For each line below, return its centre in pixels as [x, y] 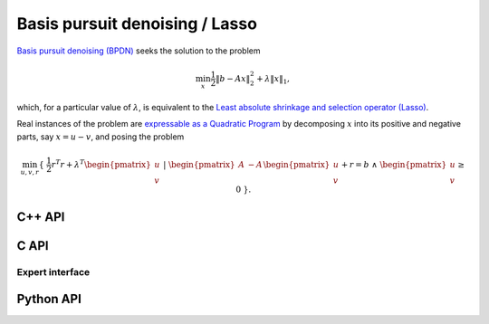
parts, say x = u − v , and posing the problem [101, 137]
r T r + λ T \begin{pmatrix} [101, 164]
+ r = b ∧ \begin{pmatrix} [394, 164]
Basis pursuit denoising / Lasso [137, 24]
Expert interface [53, 272]
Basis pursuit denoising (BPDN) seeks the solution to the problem [139, 51]
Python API [49, 299]
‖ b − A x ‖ [233, 78]
